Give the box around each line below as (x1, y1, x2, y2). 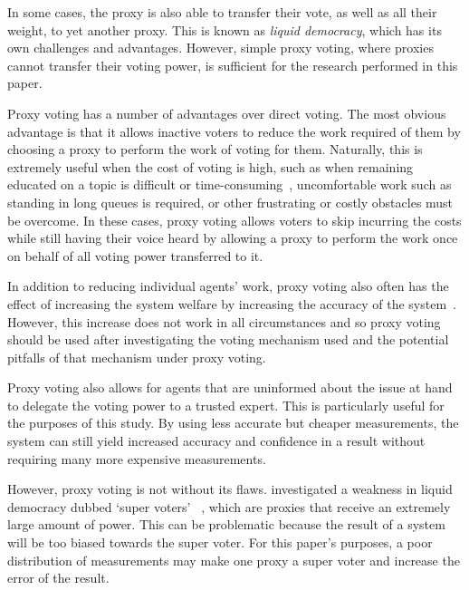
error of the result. (7, 568, 110, 587)
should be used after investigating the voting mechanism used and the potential (7, 330, 449, 349)
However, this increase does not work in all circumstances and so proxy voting (7, 312, 441, 331)
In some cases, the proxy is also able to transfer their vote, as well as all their (7, 3, 437, 21)
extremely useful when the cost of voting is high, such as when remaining (7, 157, 414, 176)
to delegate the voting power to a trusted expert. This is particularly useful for (7, 395, 445, 414)
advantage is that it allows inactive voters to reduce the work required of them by (7, 121, 461, 140)
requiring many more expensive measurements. (7, 449, 266, 468)
